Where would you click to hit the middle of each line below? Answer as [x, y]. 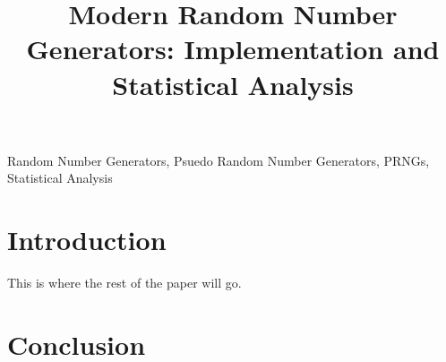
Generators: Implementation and [233, 49]
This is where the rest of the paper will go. [124, 283]
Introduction [87, 240]
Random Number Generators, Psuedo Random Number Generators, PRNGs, [219, 160]
